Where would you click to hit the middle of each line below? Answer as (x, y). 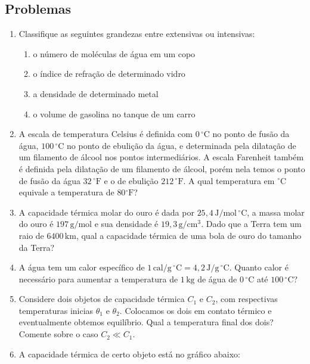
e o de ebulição (131, 180)
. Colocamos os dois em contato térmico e (196, 310)
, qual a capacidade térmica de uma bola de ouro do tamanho (189, 235)
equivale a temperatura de (66, 192)
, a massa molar (276, 212)
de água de (217, 279)
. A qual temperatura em (229, 180)
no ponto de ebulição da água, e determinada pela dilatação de (182, 145)
